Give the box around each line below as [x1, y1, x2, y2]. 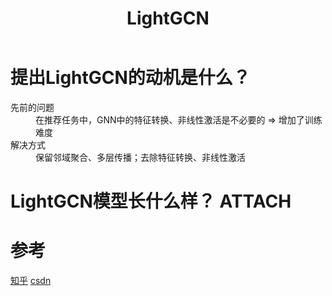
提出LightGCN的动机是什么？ [10, 67, 251, 89]
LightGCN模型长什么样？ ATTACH [10, 190, 292, 213]
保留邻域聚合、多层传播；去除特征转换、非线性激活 [35, 151, 246, 163]
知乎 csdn [10, 275, 52, 287]
